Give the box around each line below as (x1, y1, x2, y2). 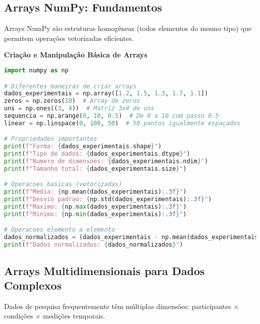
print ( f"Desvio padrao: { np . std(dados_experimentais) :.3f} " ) (4, 196, 212, 203)
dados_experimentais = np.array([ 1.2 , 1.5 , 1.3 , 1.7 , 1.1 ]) (4, 90, 208, 97)
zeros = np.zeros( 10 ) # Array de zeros (4, 97, 140, 105)
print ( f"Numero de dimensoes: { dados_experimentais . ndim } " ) (4, 158, 208, 165)
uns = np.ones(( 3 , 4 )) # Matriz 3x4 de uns (4, 105, 154, 112)
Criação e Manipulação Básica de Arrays (4, 49, 147, 60)
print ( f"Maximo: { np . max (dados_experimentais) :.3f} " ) (4, 203, 187, 211)
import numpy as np (4, 66, 68, 74)
